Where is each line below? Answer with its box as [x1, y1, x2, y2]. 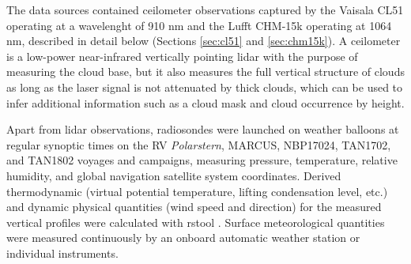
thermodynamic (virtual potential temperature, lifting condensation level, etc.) [6, 183, 388, 199]
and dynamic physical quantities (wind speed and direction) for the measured [6, 198, 382, 215]
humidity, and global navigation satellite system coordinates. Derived [6, 167, 341, 183]
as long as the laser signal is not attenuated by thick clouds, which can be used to [6, 78, 403, 95]
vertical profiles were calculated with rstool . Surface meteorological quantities [6, 213, 385, 230]
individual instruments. [6, 244, 119, 261]
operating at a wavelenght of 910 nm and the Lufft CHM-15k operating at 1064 [6, 17, 392, 33]
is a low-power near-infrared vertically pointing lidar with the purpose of [6, 47, 358, 64]
